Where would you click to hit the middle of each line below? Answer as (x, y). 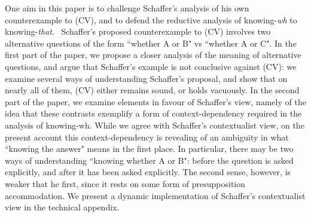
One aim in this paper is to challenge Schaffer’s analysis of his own (127, 8)
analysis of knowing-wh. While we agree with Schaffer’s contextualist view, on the (155, 125)
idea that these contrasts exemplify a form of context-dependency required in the (153, 113)
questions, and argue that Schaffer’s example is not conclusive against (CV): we (151, 66)
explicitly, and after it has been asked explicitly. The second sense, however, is (148, 172)
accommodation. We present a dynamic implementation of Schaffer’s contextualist (155, 195)
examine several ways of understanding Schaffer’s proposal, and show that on (146, 78)
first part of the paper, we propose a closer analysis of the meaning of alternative (153, 55)
